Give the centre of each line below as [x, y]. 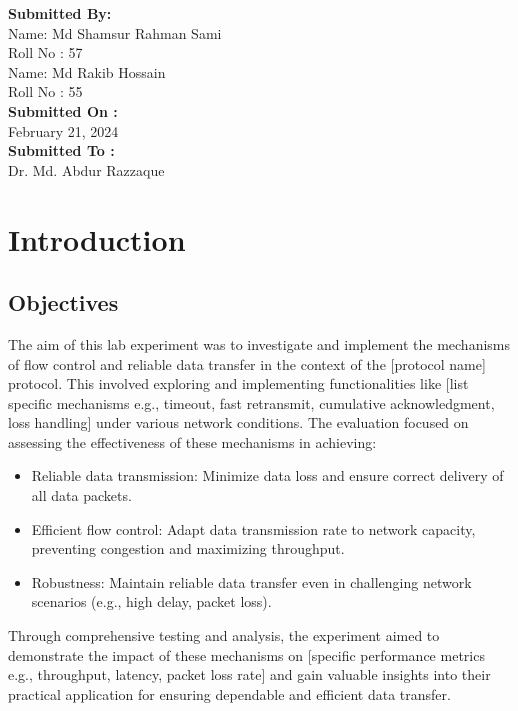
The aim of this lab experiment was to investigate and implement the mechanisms [259, 343]
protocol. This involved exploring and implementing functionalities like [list [238, 383]
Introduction [97, 238]
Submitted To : [61, 150]
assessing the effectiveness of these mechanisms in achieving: [192, 441]
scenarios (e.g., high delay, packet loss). [151, 601]
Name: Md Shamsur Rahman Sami [115, 32]
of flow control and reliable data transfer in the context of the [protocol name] [247, 363]
